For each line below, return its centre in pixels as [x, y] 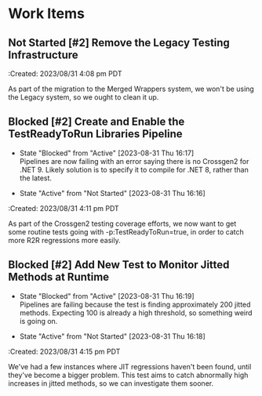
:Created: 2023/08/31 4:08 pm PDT [65, 74]
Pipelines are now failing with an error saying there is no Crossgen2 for [134, 161]
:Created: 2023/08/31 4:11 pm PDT [64, 208]
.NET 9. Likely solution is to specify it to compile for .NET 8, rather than [134, 169]
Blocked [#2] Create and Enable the [96, 122]
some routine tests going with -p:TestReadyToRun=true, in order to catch [126, 231]
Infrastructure [43, 54]
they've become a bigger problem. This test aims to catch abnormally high [128, 375]
